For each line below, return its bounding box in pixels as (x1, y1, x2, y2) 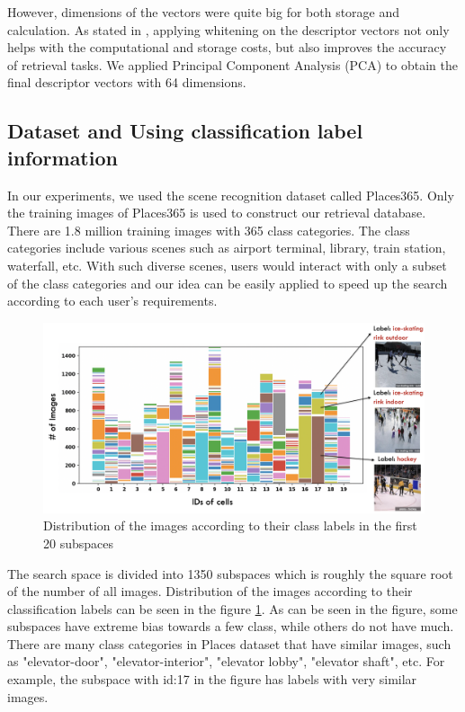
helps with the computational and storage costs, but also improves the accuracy (7, 38, 447, 57)
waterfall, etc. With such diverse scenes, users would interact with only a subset (7, 255, 447, 274)
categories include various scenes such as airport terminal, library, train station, (7, 238, 446, 257)
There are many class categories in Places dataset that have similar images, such (7, 634, 452, 653)
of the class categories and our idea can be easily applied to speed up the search (7, 273, 448, 292)
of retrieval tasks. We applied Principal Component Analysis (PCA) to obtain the (7, 55, 458, 74)
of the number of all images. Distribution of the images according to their (7, 582, 413, 601)
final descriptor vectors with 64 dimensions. (7, 73, 246, 92)
